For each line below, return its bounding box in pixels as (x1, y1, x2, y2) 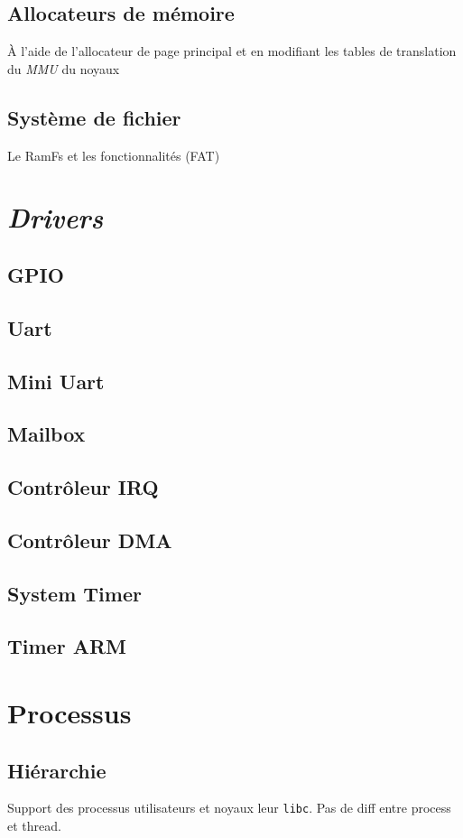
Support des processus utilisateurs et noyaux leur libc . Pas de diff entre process (7, 798, 451, 817)
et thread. (7, 816, 61, 835)
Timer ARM (7, 632, 126, 660)
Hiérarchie (7, 756, 106, 784)
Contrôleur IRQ (7, 473, 159, 501)
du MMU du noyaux (7, 59, 120, 78)
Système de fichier (7, 103, 181, 131)
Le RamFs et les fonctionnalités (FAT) (7, 145, 220, 164)
